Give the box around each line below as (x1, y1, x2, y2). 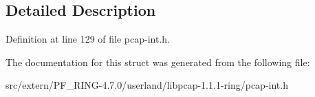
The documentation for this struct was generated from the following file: (6, 54, 310, 69)
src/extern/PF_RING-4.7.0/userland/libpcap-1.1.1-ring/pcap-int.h (6, 78, 288, 92)
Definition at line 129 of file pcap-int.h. (6, 32, 171, 46)
